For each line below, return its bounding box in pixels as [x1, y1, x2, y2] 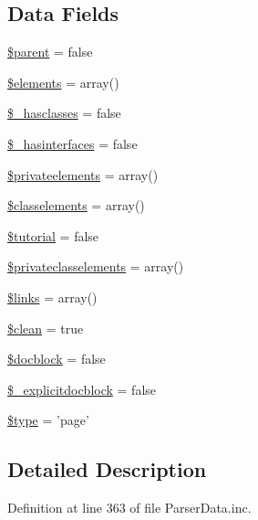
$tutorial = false [7, 226, 99, 245]
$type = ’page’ [7, 410, 89, 430]
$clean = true [7, 318, 84, 337]
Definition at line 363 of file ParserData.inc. [7, 498, 252, 517]
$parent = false [7, 42, 93, 61]
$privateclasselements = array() [7, 257, 184, 276]
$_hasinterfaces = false [7, 133, 138, 153]
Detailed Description [7, 455, 207, 483]
